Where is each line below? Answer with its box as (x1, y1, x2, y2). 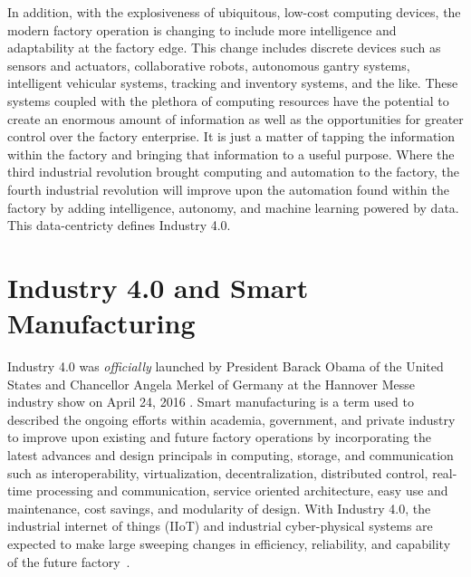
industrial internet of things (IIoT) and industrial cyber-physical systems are (7, 516, 433, 535)
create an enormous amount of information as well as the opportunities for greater (7, 109, 464, 128)
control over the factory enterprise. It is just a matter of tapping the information (7, 127, 456, 146)
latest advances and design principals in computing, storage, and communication (7, 446, 454, 464)
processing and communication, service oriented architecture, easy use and (35, 481, 448, 500)
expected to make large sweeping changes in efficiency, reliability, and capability (7, 534, 451, 553)
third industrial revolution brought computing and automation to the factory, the (7, 162, 459, 181)
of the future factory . (7, 552, 130, 571)
